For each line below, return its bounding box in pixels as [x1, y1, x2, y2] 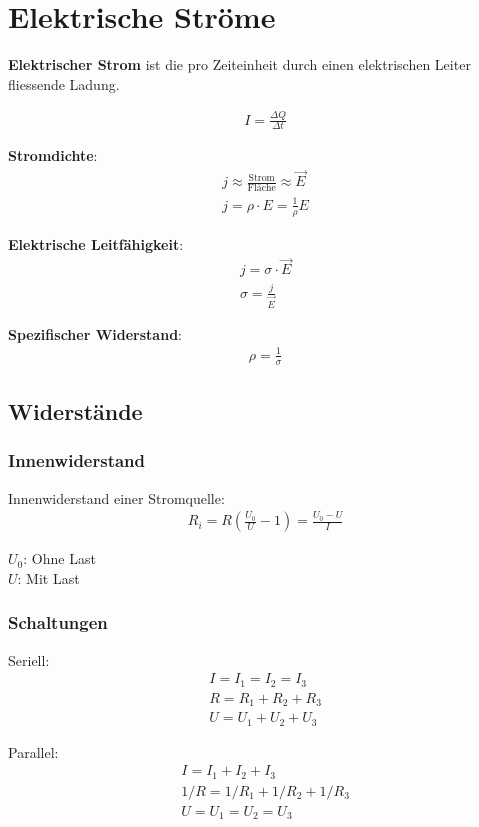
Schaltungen [8, 610, 108, 635]
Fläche [247, 183, 276, 194]
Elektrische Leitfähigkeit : [8, 233, 184, 254]
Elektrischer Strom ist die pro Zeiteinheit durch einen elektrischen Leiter [8, 54, 471, 75]
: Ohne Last [23, 548, 96, 569]
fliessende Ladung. [8, 73, 120, 94]
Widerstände [8, 395, 143, 426]
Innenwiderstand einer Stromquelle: [8, 487, 225, 508]
